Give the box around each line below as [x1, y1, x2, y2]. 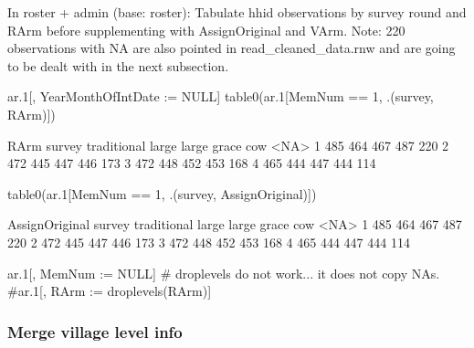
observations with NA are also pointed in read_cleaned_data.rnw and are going [7, 38, 456, 58]
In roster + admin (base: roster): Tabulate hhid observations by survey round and [7, 3, 467, 21]
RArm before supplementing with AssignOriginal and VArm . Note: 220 [7, 20, 406, 39]
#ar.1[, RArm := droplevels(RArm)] [7, 281, 212, 301]
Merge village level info [7, 320, 183, 343]
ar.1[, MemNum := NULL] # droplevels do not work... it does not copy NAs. [7, 263, 440, 282]
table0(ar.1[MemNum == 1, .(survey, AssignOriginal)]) [7, 184, 317, 203]
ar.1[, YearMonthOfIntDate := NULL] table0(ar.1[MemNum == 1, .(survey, [7, 87, 434, 106]
